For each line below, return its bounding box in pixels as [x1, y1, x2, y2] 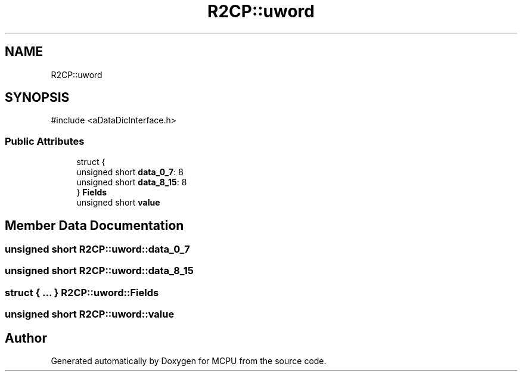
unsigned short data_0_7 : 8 [76, 167, 184, 178]
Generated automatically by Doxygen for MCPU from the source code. [51, 356, 327, 366]
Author [5, 330, 47, 346]
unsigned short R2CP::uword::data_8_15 [5, 265, 194, 277]
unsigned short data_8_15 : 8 [76, 177, 187, 188]
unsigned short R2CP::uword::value [5, 308, 175, 321]
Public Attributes [5, 135, 85, 147]
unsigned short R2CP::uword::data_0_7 [5, 243, 190, 256]
